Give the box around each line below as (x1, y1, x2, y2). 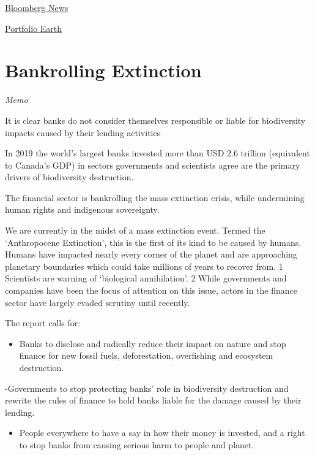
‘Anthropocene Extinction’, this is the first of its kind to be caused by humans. (5, 235, 302, 248)
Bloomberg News (5, 1, 69, 13)
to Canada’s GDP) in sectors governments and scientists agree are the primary (5, 158, 300, 171)
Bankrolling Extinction (5, 58, 202, 83)
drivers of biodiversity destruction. (5, 170, 134, 183)
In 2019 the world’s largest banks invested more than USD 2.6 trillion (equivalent (5, 147, 310, 159)
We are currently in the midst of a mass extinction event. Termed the (5, 224, 265, 237)
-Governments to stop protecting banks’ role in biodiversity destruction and (5, 381, 289, 394)
